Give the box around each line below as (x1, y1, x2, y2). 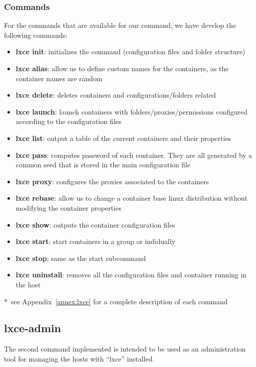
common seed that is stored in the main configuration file (15, 159, 190, 170)
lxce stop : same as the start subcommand (15, 252, 146, 263)
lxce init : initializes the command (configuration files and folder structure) (15, 46, 246, 57)
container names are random (15, 73, 102, 83)
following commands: (4, 29, 68, 40)
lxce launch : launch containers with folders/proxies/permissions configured (15, 106, 248, 117)
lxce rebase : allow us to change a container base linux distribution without (15, 193, 248, 203)
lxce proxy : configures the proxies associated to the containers (15, 176, 209, 186)
